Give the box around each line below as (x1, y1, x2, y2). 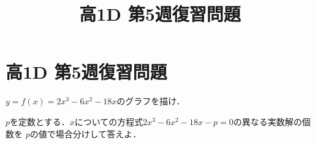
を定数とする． (10, 115, 70, 128)
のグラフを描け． (116, 95, 185, 107)
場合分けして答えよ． (55, 127, 142, 140)
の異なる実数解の (233, 115, 302, 128)
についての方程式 (74, 115, 143, 128)
